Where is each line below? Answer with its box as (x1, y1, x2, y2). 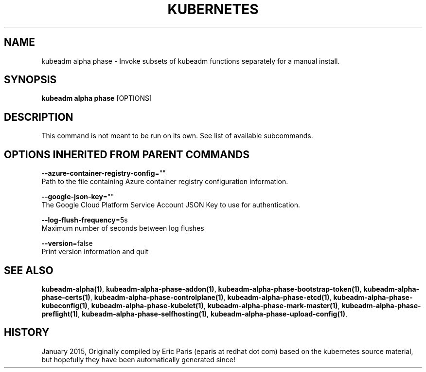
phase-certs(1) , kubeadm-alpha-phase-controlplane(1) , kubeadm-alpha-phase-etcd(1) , (41, 293, 332, 301)
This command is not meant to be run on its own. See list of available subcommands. (41, 131, 313, 140)
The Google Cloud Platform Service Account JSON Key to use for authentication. (41, 201, 301, 209)
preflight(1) (41, 309, 78, 318)
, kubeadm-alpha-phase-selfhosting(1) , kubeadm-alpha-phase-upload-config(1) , (78, 309, 348, 318)
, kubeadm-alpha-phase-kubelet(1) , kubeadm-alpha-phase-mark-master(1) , (87, 301, 340, 310)
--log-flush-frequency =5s (41, 216, 128, 224)
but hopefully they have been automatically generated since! (41, 355, 235, 364)
